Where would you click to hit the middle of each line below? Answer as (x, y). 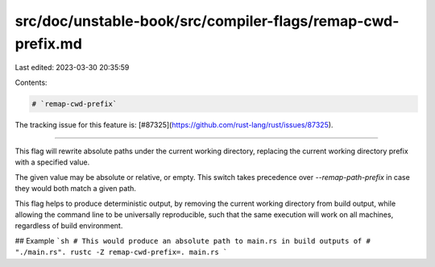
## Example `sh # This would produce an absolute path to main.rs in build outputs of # (193, 240)
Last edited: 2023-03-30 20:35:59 (72, 68)
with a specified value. (52, 162)
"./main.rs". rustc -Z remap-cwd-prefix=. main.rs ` (121, 252)
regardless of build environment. (69, 226)
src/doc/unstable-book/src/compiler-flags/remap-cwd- (207, 21)
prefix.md (48, 44)
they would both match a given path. (76, 189)
